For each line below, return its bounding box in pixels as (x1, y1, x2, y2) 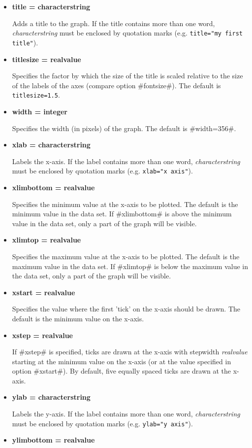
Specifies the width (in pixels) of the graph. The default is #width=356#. (12, 123, 236, 133)
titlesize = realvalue (12, 54, 81, 64)
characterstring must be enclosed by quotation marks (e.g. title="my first (12, 28, 243, 38)
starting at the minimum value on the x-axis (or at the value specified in (12, 356, 231, 366)
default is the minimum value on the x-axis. (12, 313, 144, 323)
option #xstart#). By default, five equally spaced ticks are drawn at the (12, 366, 231, 376)
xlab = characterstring (12, 139, 91, 150)
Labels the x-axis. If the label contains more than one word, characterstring (12, 156, 240, 166)
